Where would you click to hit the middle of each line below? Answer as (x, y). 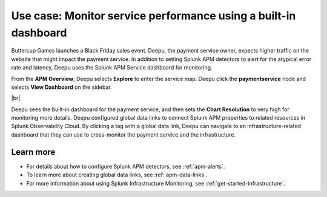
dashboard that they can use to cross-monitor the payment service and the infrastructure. (124, 134)
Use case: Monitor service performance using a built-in (154, 16)
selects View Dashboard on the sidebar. (61, 87)
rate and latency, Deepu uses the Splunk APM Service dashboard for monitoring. (112, 68)
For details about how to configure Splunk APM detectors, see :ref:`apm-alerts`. (126, 166)
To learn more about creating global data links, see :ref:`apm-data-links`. (117, 175)
